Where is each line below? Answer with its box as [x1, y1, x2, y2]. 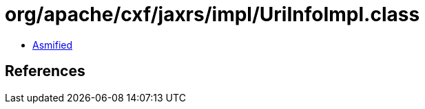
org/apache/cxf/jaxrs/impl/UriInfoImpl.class [5, 3, 420, 26]
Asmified [32, 38, 73, 51]
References [5, 62, 85, 80]
